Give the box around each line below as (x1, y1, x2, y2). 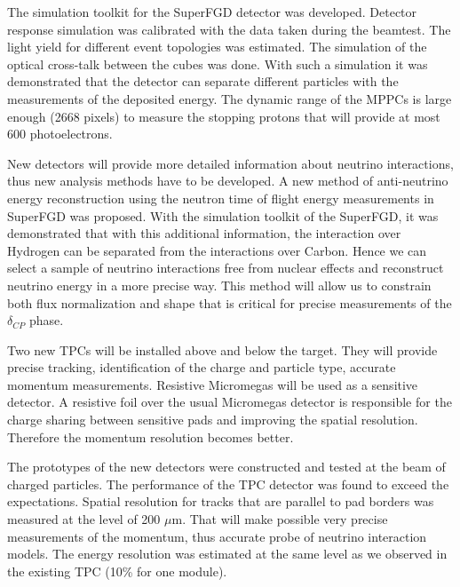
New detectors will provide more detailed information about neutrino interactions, (7, 154, 454, 172)
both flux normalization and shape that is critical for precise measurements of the (7, 293, 452, 312)
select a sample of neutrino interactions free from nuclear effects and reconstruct (7, 258, 444, 277)
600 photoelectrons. (7, 124, 113, 143)
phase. (28, 311, 64, 329)
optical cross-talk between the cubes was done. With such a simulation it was (7, 54, 428, 73)
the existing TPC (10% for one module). (7, 561, 227, 580)
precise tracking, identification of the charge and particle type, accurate (7, 358, 396, 377)
